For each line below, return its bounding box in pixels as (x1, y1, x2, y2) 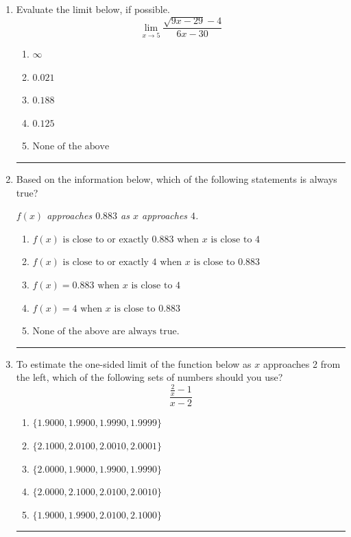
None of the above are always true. (32, 327, 180, 337)
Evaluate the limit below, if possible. (16, 2, 170, 16)
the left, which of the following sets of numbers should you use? (16, 370, 283, 384)
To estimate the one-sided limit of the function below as (16, 356, 252, 371)
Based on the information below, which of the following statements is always (16, 172, 337, 186)
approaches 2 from (263, 356, 341, 371)
